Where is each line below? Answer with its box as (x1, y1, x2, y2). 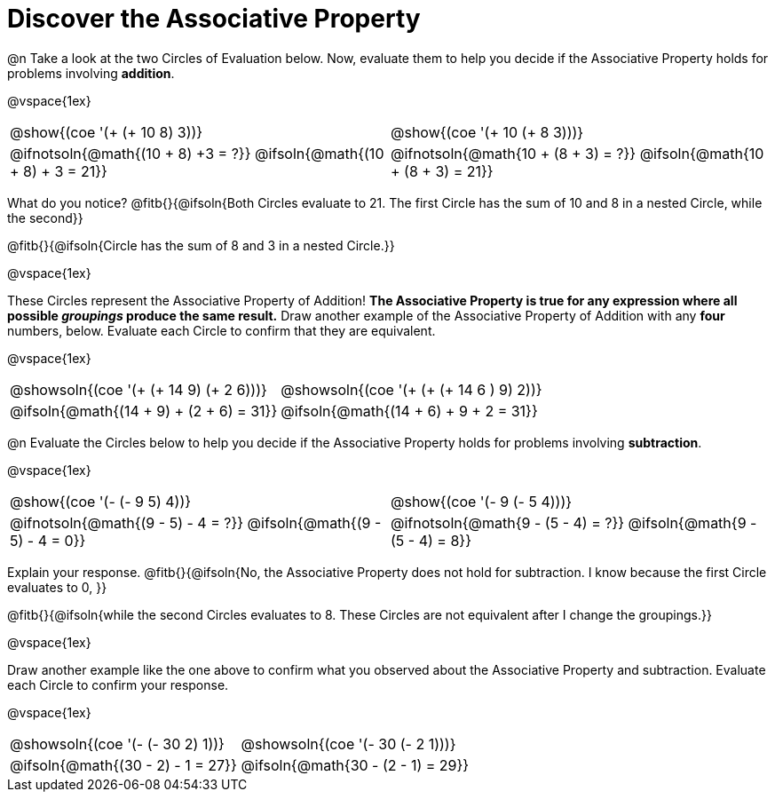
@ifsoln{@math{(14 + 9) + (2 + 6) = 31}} (10, 401, 278, 420)
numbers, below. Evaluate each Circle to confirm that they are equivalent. (7, 322, 436, 338)
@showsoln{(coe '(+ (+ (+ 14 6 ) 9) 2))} (281, 380, 542, 399)
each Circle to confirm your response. (7, 676, 229, 692)
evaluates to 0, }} (7, 579, 107, 595)
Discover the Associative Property (7, 4, 421, 34)
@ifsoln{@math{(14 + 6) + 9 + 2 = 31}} (281, 401, 538, 420)
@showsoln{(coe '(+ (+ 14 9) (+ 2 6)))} (10, 380, 267, 399)
